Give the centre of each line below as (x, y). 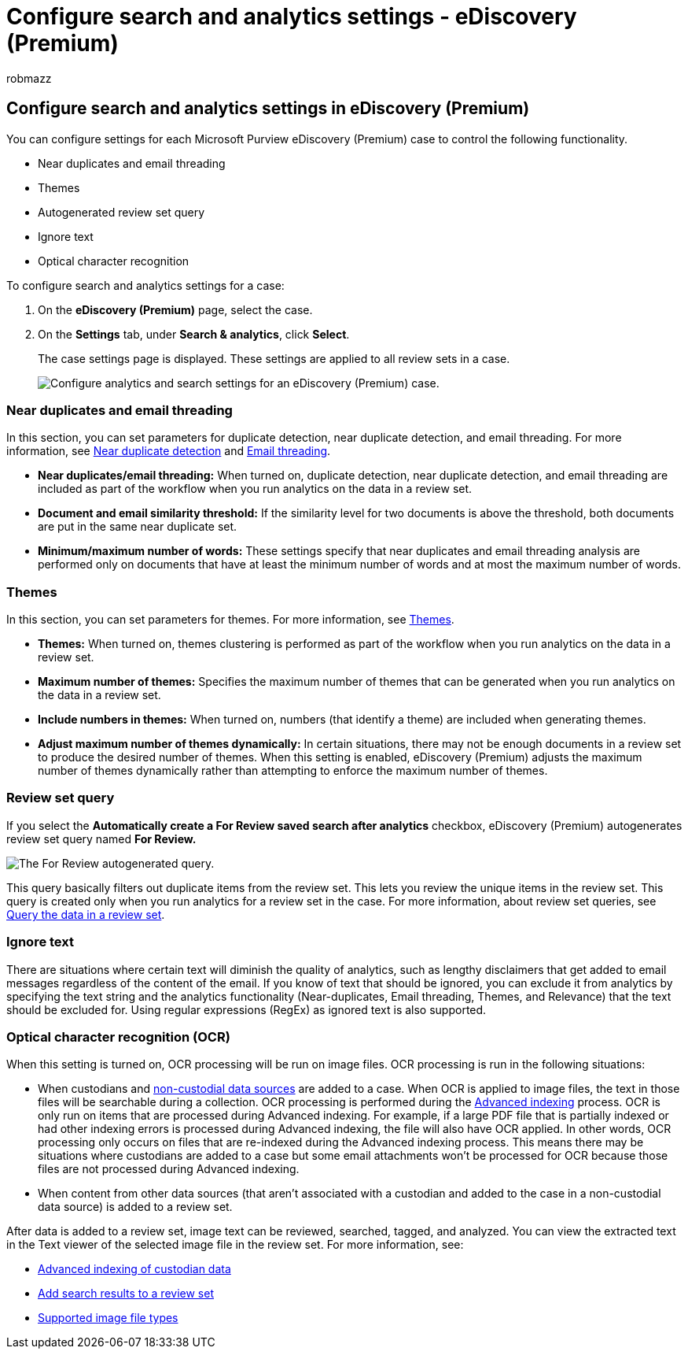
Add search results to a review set (126, 1294)
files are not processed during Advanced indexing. (169, 1169)
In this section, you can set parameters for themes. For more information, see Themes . (230, 620)
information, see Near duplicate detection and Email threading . (169, 451)
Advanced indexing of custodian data (134, 1269)
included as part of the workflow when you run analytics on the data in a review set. (255, 489)
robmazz (29, 78)
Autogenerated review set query (121, 212)
